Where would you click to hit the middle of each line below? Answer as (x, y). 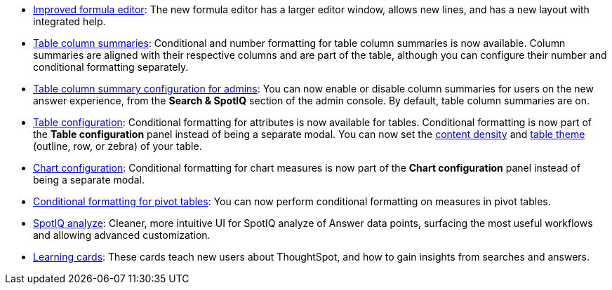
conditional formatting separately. (111, 67)
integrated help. (69, 21)
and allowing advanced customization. (122, 235)
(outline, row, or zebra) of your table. (118, 146)
